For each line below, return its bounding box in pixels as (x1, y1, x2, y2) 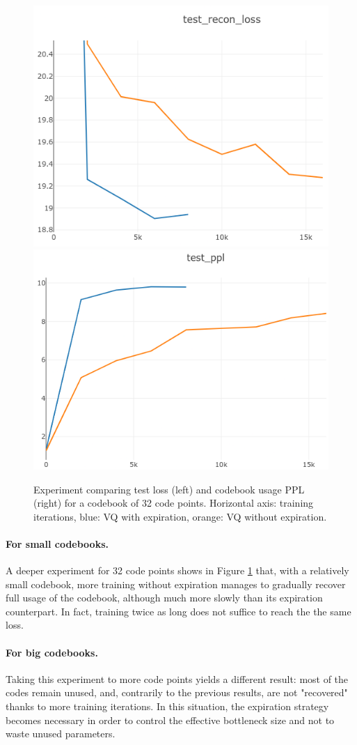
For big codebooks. (6, 645, 98, 659)
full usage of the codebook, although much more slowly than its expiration (6, 590, 323, 605)
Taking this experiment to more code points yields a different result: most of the (6, 671, 349, 686)
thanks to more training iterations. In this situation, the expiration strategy (6, 699, 329, 714)
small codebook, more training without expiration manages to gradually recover (6, 576, 346, 591)
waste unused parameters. (6, 726, 116, 741)
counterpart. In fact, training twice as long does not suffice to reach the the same (6, 604, 351, 618)
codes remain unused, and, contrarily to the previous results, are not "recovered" (6, 685, 348, 700)
